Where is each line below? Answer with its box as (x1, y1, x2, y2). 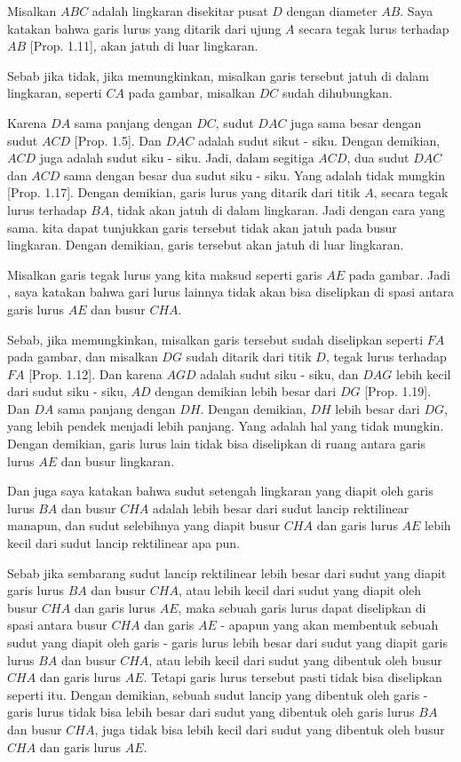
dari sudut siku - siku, (7, 382, 127, 401)
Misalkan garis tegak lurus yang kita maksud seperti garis (7, 265, 322, 283)
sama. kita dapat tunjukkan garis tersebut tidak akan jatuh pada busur (7, 218, 397, 236)
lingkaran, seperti (7, 83, 102, 102)
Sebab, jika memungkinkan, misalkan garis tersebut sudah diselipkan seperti (7, 329, 424, 348)
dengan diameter (286, 2, 378, 20)
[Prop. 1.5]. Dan (74, 131, 162, 149)
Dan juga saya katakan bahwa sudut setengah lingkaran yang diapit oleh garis (7, 481, 433, 500)
